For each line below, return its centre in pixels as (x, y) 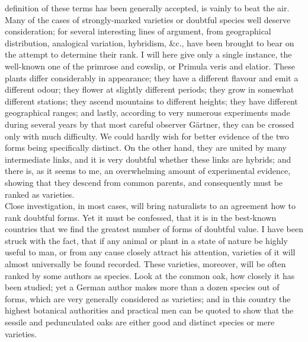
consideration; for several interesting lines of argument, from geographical (138, 31)
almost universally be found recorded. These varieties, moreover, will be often (145, 264)
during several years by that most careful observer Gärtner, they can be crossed (150, 124)
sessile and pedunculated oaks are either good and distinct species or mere (140, 322)
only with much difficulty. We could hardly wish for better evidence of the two (147, 136)
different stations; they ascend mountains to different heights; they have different (151, 101)
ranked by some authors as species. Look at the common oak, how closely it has (150, 275)
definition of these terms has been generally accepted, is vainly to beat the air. (147, 8)
